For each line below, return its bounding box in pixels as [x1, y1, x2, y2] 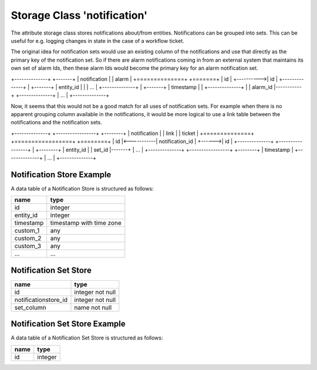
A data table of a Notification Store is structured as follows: [11, 185, 154, 192]
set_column [14, 303, 46, 311]
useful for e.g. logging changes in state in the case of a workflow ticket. [11, 37, 184, 44]
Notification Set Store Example [11, 319, 126, 329]
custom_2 [14, 235, 42, 243]
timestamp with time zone [50, 219, 122, 227]
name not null [74, 303, 112, 311]
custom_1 [14, 226, 40, 235]
